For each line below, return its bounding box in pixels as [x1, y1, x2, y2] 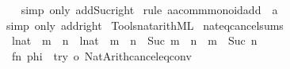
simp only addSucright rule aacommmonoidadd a [21, 2, 278, 17]
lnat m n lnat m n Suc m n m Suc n [11, 32, 258, 49]
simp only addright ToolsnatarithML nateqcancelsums [6, 16, 284, 33]
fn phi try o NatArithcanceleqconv [11, 47, 192, 64]
